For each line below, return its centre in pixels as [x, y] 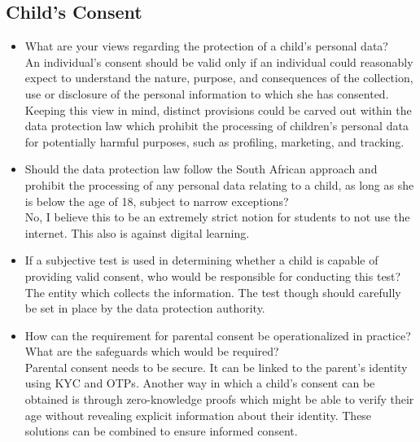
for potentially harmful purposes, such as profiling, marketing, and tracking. [214, 141]
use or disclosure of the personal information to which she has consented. [207, 93]
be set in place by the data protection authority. [145, 308]
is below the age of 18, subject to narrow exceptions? [157, 201]
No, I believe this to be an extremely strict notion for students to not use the [217, 217]
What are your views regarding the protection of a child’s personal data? [206, 46]
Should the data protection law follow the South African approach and [201, 169]
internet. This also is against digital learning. [137, 232]
